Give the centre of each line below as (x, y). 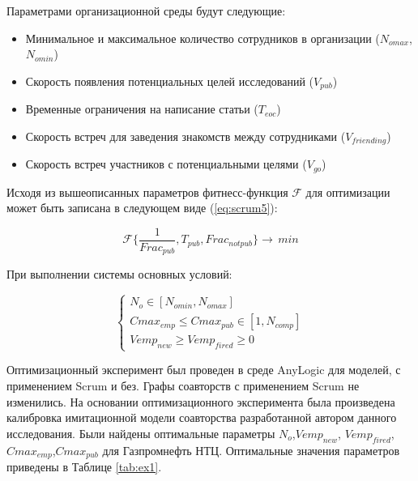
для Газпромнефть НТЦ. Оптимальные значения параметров (251, 450)
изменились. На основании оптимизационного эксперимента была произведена (201, 401)
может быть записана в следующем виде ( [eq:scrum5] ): (142, 208)
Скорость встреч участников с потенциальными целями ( (166, 164)
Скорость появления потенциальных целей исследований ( (170, 81)
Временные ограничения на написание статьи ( (142, 109)
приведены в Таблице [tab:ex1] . (84, 467)
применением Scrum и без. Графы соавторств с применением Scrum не (183, 386)
